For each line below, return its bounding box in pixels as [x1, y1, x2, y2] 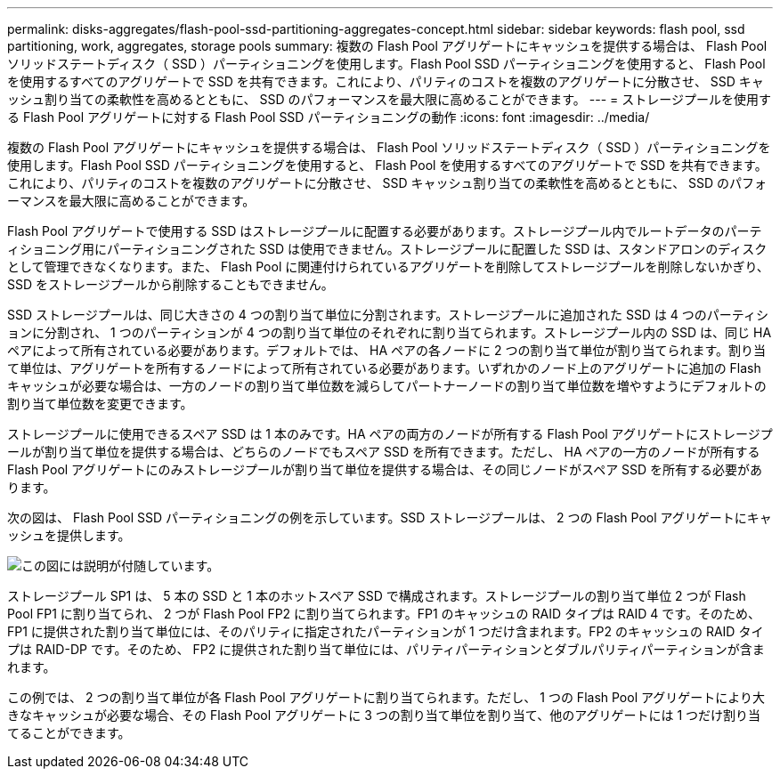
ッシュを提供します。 [7, 528, 131, 543]
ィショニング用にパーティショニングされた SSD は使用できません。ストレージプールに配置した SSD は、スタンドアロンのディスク [7, 241, 768, 256]
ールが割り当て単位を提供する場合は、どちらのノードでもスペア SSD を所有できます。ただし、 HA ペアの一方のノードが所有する [7, 444, 760, 459]
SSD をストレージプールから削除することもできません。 [7, 277, 334, 292]
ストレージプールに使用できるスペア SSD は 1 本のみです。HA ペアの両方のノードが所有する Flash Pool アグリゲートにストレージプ [7, 426, 773, 441]
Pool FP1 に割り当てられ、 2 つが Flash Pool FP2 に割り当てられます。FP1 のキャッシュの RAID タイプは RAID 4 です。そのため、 [7, 606, 760, 621]
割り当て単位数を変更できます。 [7, 396, 193, 411]
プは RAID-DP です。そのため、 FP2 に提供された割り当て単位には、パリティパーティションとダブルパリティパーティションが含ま [7, 642, 765, 657]
